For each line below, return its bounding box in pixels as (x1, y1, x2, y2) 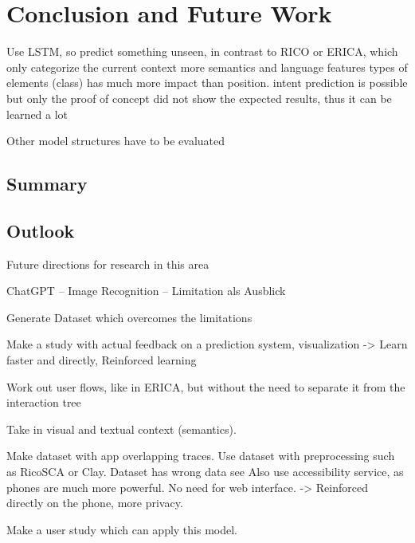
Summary (6, 171, 88, 196)
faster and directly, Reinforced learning (6, 352, 197, 368)
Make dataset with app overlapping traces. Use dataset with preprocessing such (6, 447, 395, 464)
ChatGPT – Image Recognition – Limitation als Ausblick (6, 282, 286, 299)
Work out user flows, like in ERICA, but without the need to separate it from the (6, 378, 405, 395)
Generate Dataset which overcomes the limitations (6, 309, 253, 325)
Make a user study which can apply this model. (6, 521, 237, 537)
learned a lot (6, 105, 69, 122)
